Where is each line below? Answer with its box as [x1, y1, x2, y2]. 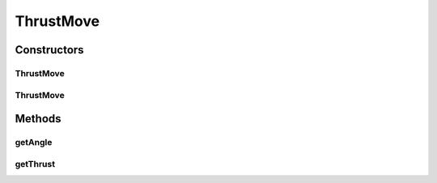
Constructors [15, 43, 84, 57]
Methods [15, 112, 62, 126]
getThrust [15, 158, 56, 169]
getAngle [15, 137, 53, 148]
